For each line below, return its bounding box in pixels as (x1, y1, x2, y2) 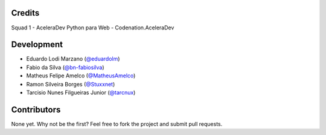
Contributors (11, 104, 61, 115)
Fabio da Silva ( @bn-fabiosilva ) (26, 64, 104, 71)
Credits (11, 8, 40, 18)
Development (11, 40, 63, 50)
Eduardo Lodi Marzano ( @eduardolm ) (26, 55, 120, 62)
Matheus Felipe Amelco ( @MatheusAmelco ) (26, 72, 136, 79)
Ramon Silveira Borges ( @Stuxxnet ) (26, 80, 115, 88)
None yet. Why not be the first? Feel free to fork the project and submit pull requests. (11, 120, 223, 127)
